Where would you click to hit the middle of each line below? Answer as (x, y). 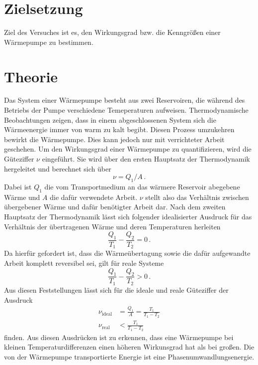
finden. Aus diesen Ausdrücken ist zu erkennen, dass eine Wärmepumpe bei (119, 337)
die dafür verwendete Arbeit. (94, 197)
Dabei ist (18, 186)
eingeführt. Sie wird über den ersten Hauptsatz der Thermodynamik (146, 159)
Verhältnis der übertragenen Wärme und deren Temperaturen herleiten (112, 226)
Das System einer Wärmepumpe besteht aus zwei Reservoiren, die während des (125, 100)
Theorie (31, 76)
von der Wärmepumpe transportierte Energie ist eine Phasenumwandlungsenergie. (129, 356)
